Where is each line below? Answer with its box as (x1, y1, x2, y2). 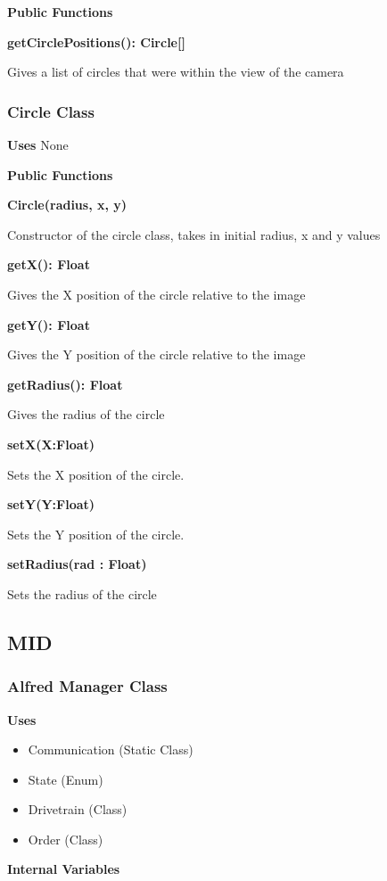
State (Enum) (28, 770, 103, 788)
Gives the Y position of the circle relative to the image (7, 345, 306, 364)
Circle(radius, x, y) (7, 195, 128, 214)
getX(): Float (7, 255, 90, 274)
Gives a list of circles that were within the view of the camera (7, 62, 344, 81)
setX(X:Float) (7, 434, 95, 453)
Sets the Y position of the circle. (7, 524, 185, 543)
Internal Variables (7, 860, 120, 878)
